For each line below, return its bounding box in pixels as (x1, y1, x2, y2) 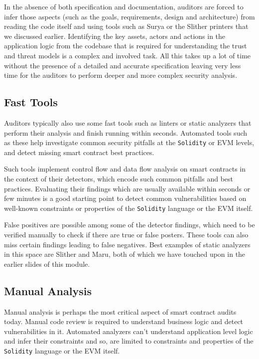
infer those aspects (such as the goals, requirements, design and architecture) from (4, 11, 255, 21)
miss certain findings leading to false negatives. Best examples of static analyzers (4, 239, 251, 249)
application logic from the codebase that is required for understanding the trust (4, 40, 247, 51)
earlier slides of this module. (4, 258, 90, 269)
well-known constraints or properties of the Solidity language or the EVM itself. (4, 202, 253, 213)
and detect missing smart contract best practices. (4, 147, 154, 157)
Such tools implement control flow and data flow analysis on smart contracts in (4, 164, 246, 174)
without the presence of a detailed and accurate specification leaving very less (4, 60, 241, 70)
